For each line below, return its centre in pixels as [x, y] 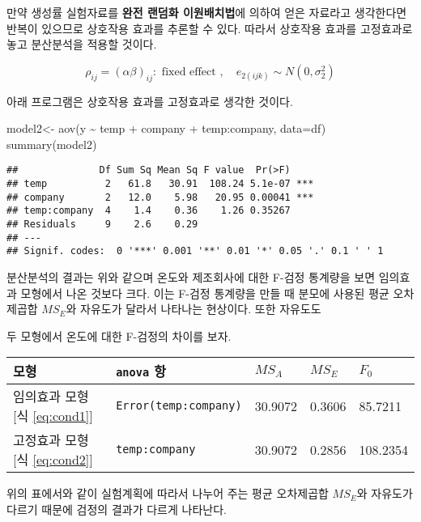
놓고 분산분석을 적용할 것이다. [82, 44]
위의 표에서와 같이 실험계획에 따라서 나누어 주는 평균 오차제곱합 [168, 493]
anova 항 [141, 371]
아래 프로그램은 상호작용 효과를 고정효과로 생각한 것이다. [150, 101]
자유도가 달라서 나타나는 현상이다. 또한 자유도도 [201, 309]
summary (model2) [52, 144]
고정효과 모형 [51, 440]
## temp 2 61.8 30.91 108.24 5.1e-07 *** [160, 184]
